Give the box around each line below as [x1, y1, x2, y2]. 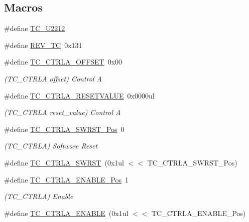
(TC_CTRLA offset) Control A [4, 73, 102, 83]
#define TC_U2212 [4, 23, 65, 33]
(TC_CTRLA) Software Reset [4, 140, 98, 151]
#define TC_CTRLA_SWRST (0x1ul [4, 157, 124, 167]
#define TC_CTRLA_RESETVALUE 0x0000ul [4, 90, 155, 100]
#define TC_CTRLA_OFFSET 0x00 [4, 56, 122, 67]
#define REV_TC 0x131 [4, 39, 82, 50]
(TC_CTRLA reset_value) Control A [4, 107, 121, 117]
